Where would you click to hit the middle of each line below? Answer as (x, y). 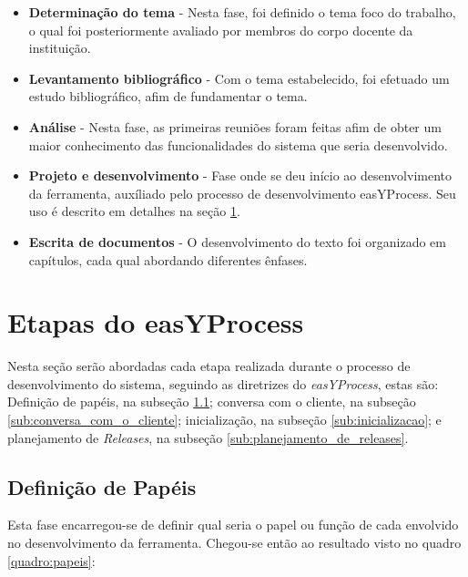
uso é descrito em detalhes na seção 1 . (134, 211)
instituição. (60, 48)
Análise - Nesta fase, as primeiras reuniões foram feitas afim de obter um (235, 126)
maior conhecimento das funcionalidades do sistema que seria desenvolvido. (238, 144)
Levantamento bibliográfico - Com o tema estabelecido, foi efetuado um (239, 78)
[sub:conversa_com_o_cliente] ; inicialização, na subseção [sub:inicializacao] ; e (224, 420)
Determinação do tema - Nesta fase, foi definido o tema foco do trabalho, (242, 12)
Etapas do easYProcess (156, 322)
